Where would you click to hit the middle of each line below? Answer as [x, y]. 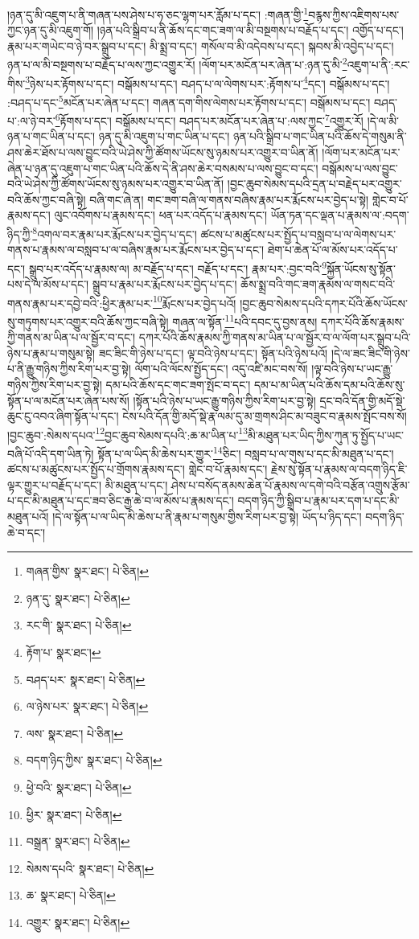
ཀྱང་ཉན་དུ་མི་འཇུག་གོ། [51, 30]
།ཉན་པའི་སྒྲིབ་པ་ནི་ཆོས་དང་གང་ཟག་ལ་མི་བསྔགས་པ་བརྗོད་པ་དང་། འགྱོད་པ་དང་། [250, 30]
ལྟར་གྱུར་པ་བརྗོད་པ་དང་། [55, 484]
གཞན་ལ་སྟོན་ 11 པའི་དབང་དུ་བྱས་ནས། [245, 320]
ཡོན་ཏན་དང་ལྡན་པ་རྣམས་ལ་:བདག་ [340, 215]
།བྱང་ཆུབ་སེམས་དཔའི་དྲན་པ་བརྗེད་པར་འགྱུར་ [314, 184]
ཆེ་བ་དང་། [27, 532]
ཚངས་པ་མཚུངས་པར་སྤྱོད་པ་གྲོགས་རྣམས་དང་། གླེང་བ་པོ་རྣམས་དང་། [138, 469]
